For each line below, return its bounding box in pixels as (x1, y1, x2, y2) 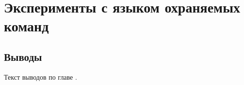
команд (4, 16, 49, 36)
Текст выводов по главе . (4, 71, 77, 82)
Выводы (4, 49, 42, 64)
